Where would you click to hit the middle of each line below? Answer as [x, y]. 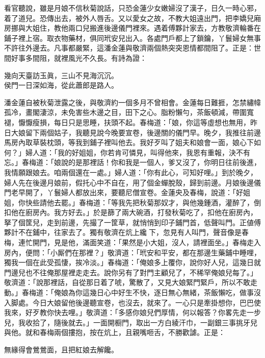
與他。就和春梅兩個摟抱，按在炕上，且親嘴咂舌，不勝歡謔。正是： [115, 332]
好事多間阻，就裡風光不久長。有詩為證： [79, 57]
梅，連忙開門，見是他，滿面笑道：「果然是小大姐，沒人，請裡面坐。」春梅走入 [132, 242]
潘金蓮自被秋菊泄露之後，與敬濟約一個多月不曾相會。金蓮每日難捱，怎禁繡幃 [132, 102]
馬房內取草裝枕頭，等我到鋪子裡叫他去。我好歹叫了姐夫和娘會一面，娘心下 [129, 142]
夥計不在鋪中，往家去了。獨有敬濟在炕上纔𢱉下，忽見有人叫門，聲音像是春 [126, 232]
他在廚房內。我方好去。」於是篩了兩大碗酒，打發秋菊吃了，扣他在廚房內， [134, 212]
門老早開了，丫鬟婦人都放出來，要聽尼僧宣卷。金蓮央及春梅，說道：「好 [124, 192]
